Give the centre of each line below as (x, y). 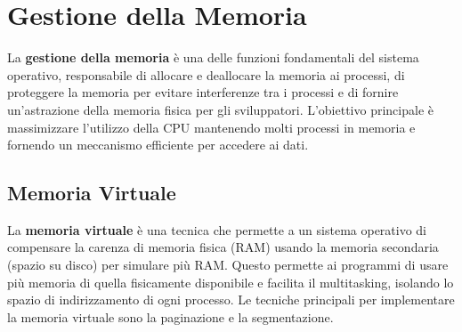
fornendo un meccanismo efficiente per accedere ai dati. (158, 145)
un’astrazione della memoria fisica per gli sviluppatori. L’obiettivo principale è (220, 109)
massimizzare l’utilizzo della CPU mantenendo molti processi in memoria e (211, 127)
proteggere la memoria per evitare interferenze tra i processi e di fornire (203, 92)
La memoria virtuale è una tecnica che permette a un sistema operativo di (217, 229)
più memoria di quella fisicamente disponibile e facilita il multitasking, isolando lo (231, 282)
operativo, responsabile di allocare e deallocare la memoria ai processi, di (206, 74)
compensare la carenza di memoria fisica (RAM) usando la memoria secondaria (223, 247)
